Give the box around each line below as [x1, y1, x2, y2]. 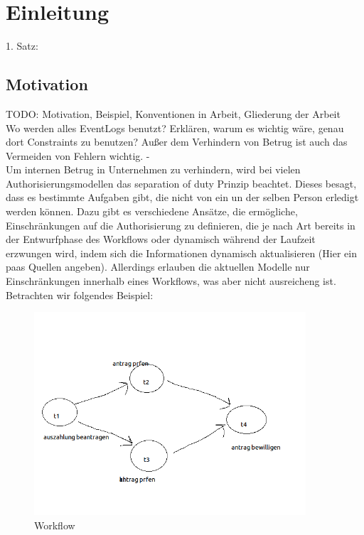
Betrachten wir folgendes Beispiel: [6, 287, 154, 302]
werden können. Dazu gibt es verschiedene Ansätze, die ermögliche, [6, 204, 298, 219]
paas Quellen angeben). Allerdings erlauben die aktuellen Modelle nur [6, 259, 310, 274]
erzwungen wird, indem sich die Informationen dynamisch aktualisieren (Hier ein [6, 245, 357, 260]
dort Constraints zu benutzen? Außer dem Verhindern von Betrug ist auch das [6, 134, 348, 149]
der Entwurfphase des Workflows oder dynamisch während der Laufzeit [6, 232, 316, 247]
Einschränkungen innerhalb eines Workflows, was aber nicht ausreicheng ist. [6, 274, 336, 288]
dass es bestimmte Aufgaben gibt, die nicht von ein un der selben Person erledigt [6, 190, 359, 205]
